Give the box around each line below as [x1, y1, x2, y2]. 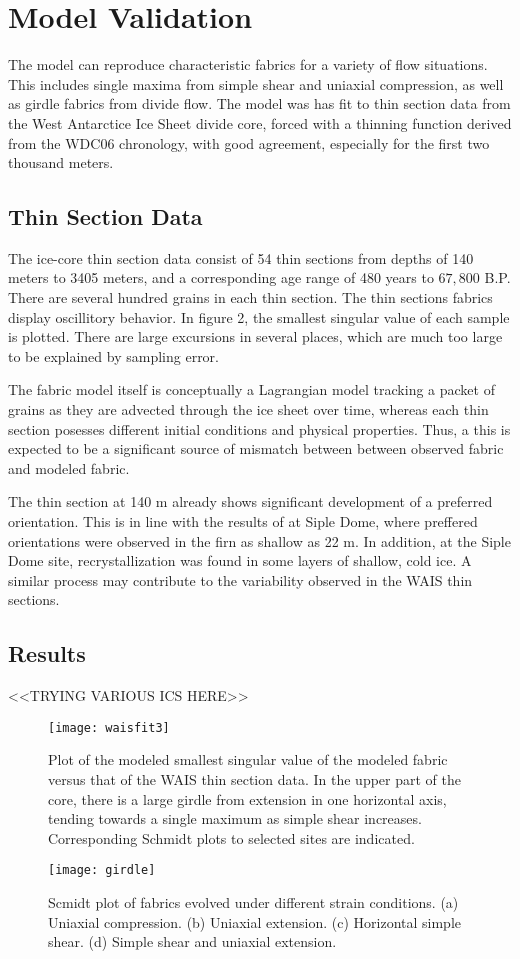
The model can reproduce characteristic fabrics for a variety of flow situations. [8, 54, 488, 75]
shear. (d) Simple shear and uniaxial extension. [48, 931, 337, 952]
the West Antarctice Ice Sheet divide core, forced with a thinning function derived [8, 112, 512, 133]
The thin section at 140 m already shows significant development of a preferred [8, 491, 493, 512]
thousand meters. [8, 152, 114, 173]
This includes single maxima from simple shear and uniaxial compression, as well [8, 73, 504, 94]
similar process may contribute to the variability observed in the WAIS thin [8, 569, 473, 590]
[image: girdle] [48, 863, 156, 878]
